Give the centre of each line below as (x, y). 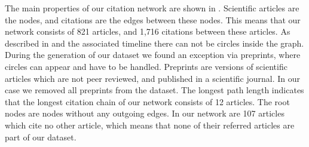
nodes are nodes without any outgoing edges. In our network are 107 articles (145, 113)
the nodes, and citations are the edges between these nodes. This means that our (153, 19)
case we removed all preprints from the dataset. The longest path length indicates (154, 90)
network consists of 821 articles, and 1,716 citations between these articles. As (148, 31)
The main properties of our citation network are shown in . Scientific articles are (152, 8)
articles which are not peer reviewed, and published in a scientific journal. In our (152, 78)
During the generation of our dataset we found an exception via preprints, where (153, 55)
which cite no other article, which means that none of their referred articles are (150, 125)
